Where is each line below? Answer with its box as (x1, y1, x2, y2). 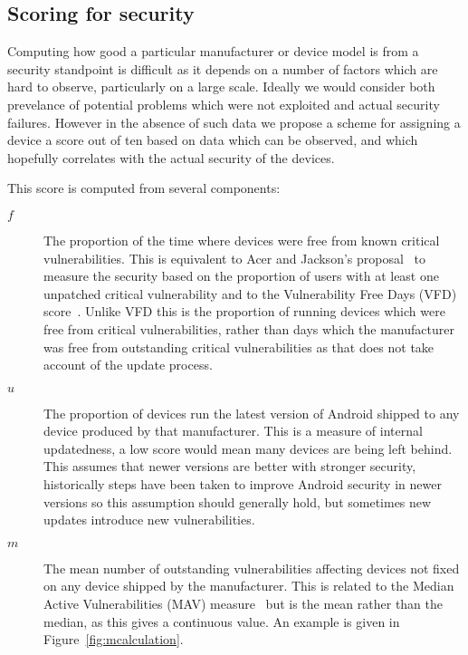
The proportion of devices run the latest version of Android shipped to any (43, 403, 460, 422)
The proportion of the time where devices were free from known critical (43, 230, 440, 249)
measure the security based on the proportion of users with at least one (43, 266, 439, 285)
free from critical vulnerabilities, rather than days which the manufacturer (43, 319, 454, 338)
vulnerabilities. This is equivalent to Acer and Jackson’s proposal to (43, 248, 425, 267)
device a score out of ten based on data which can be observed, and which (7, 130, 418, 149)
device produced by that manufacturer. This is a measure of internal (43, 421, 423, 440)
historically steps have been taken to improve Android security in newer (43, 475, 442, 494)
